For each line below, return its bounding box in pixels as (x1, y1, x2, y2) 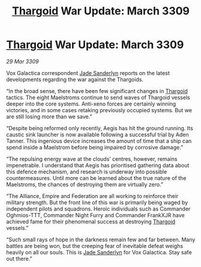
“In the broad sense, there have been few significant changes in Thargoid (6, 87, 188, 94)
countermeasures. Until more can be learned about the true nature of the (6, 174, 187, 181)
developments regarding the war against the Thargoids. (6, 76, 144, 83)
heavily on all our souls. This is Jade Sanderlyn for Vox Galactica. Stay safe (6, 248, 192, 256)
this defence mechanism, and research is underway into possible (6, 168, 167, 175)
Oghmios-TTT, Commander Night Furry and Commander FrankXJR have (6, 211, 185, 218)
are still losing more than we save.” (6, 113, 92, 120)
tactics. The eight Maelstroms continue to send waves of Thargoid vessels (6, 94, 190, 101)
